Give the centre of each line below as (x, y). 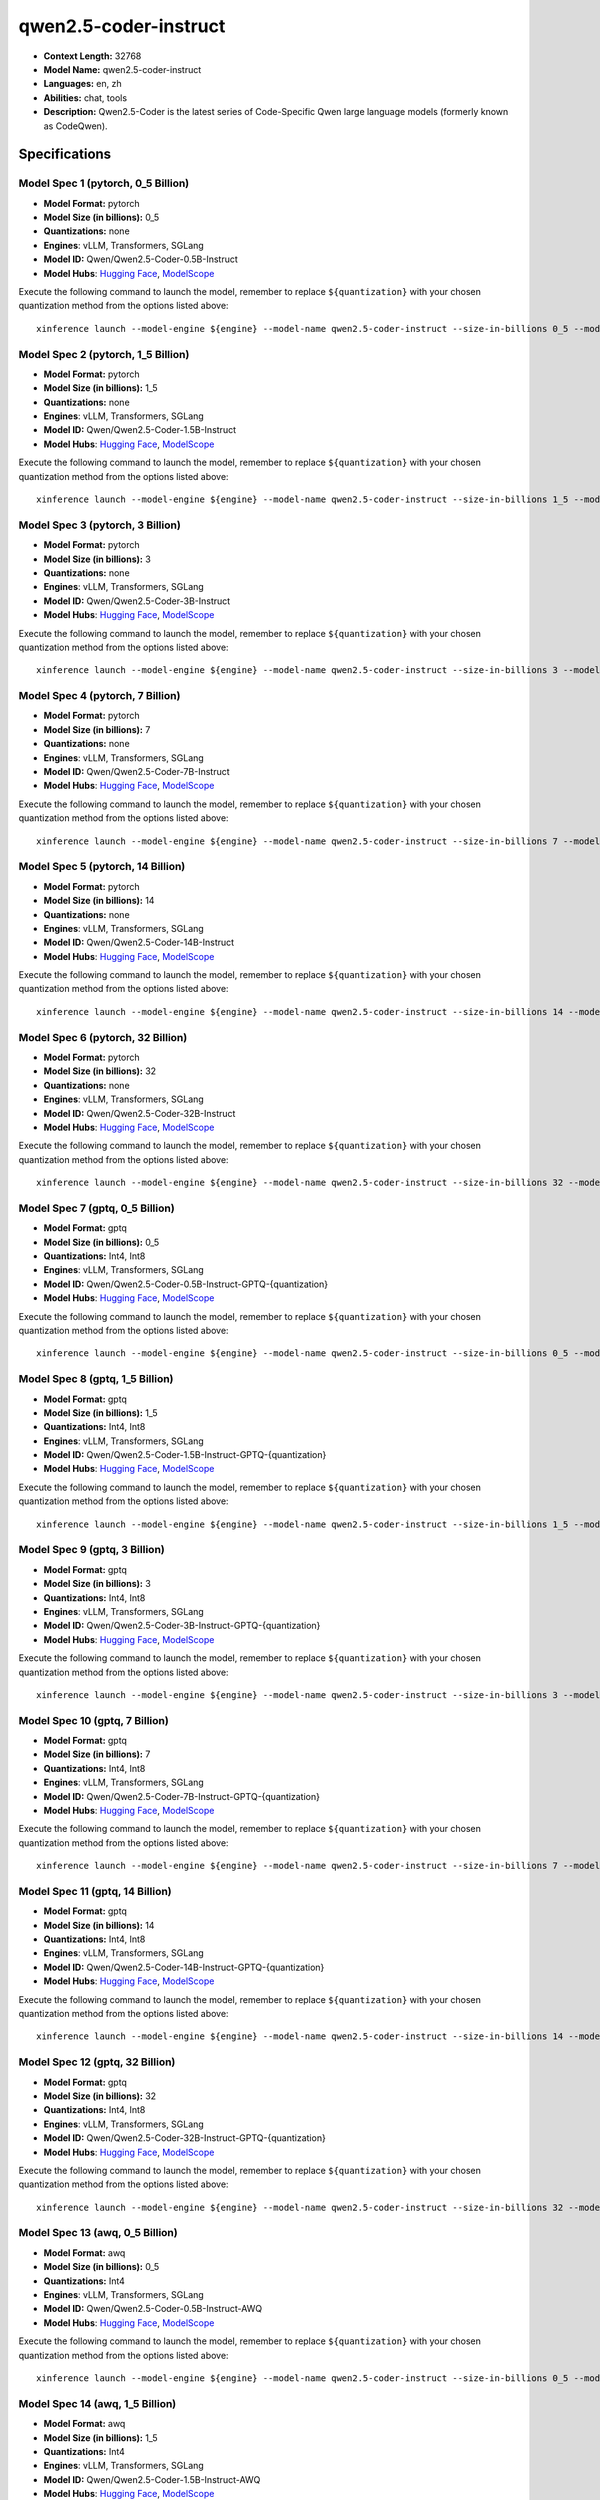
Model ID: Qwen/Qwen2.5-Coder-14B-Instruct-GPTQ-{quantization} (184, 1967)
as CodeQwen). (76, 126)
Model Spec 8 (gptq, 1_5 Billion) (96, 1379)
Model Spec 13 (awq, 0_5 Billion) (98, 2233)
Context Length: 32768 (92, 56)
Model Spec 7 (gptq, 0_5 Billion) (96, 1208)
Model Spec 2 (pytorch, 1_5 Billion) (104, 354)
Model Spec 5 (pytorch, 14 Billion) (102, 867)
